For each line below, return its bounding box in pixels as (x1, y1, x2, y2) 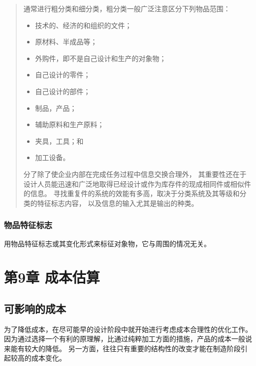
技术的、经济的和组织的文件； (35, 20, 132, 30)
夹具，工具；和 (35, 135, 84, 146)
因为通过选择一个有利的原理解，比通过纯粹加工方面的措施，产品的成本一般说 (4, 333, 252, 344)
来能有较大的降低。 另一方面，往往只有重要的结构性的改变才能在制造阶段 (4, 343, 241, 353)
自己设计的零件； (35, 69, 91, 80)
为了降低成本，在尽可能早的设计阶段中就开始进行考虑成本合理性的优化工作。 (4, 324, 252, 334)
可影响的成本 (4, 300, 66, 316)
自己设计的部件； (35, 86, 91, 96)
